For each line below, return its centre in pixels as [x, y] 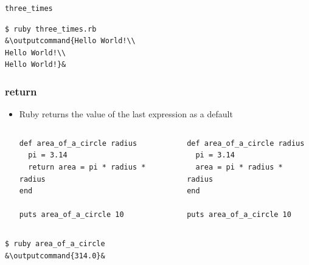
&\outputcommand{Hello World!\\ [70, 41]
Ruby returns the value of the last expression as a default [126, 114]
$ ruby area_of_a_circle [55, 243]
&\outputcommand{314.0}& [55, 256]
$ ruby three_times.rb [51, 29]
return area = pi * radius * [87, 167]
